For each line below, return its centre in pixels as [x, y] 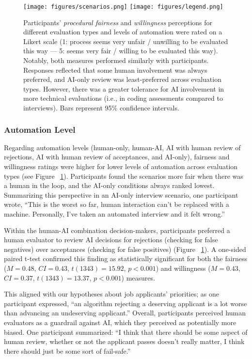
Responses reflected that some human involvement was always [115, 70]
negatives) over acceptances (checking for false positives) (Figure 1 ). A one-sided [125, 249]
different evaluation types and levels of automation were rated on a [123, 32]
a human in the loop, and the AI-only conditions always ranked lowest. [109, 185]
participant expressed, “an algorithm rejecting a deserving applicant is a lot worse [126, 303]
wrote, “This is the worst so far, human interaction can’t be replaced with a [117, 204]
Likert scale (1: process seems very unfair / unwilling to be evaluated [126, 41]
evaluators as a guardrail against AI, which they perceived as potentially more [120, 322]
